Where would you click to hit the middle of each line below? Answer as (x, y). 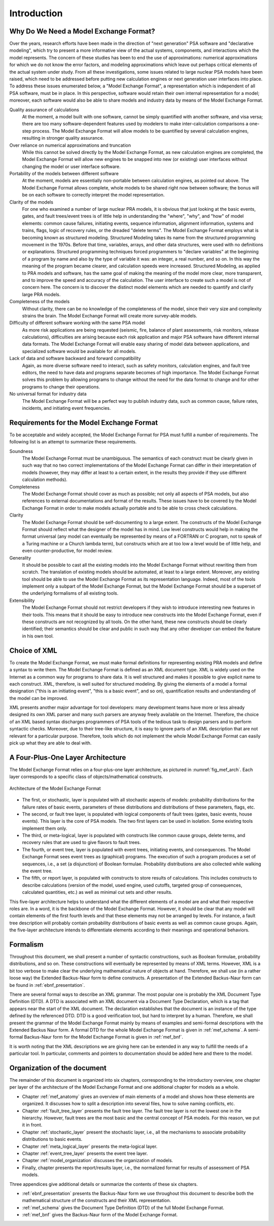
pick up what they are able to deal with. (50, 743)
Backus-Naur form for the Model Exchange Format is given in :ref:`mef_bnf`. (104, 1037)
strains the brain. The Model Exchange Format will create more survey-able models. (110, 315)
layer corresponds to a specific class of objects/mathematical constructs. (86, 777)
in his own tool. (38, 636)
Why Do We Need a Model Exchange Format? (82, 31)
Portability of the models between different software (64, 174)
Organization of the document (58, 1068)
